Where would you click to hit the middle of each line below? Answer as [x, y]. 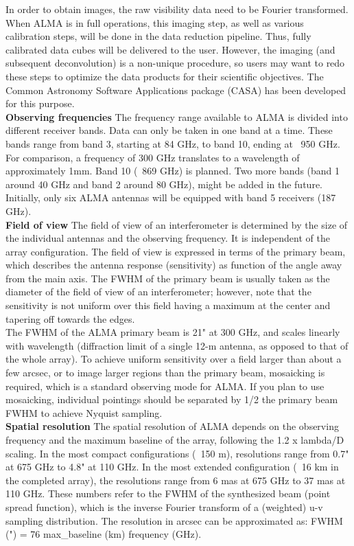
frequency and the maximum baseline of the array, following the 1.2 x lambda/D [175, 440]
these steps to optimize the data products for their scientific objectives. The [165, 76]
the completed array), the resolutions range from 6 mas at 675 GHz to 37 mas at [176, 480]
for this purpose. [40, 103]
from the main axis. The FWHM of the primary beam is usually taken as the [168, 278]
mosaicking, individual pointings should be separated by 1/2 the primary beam [172, 399]
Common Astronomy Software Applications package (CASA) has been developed [176, 90]
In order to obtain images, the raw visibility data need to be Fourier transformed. [177, 9]
